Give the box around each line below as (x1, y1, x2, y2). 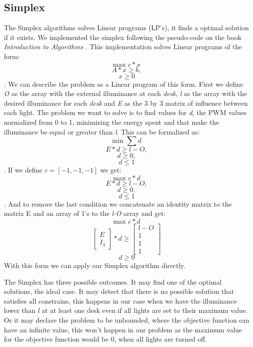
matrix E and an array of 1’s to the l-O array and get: (4, 208, 166, 218)
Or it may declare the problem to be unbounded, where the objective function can (4, 315, 250, 325)
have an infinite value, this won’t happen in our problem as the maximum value (4, 324, 242, 334)
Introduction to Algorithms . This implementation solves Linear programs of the (4, 41, 242, 52)
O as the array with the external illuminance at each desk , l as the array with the (4, 88, 247, 98)
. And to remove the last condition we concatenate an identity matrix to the (4, 198, 232, 209)
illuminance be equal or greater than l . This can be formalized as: (4, 126, 200, 136)
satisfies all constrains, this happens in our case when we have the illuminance (4, 295, 237, 306)
